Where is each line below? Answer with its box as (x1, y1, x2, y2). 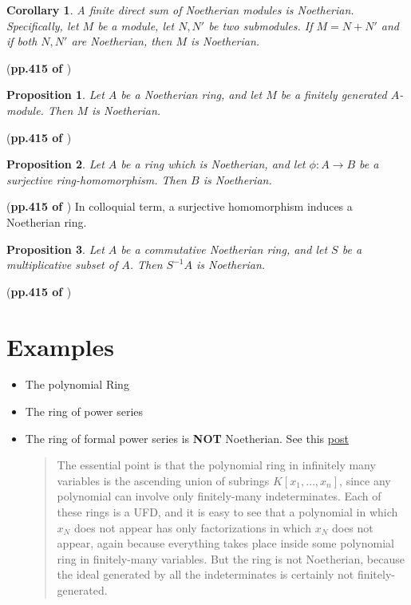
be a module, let (97, 17, 175, 34)
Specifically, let (6, 17, 79, 34)
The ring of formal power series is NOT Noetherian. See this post (25, 429, 349, 446)
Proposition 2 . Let (6, 156, 105, 172)
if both (6, 33, 38, 49)
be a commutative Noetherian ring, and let (121, 240, 328, 257)
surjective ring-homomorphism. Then (6, 171, 187, 188)
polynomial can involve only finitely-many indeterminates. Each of (57, 488, 381, 504)
